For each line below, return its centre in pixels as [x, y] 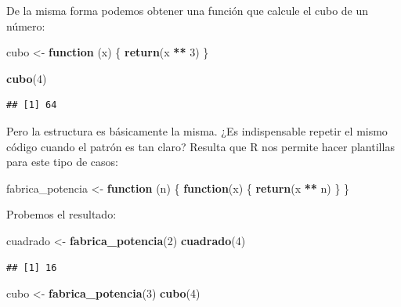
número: [26, 25]
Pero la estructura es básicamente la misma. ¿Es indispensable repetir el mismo [197, 130]
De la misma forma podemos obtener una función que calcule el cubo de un [188, 10]
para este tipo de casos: [62, 162]
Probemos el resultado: [61, 214]
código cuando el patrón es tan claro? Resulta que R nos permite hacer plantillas [200, 146]
